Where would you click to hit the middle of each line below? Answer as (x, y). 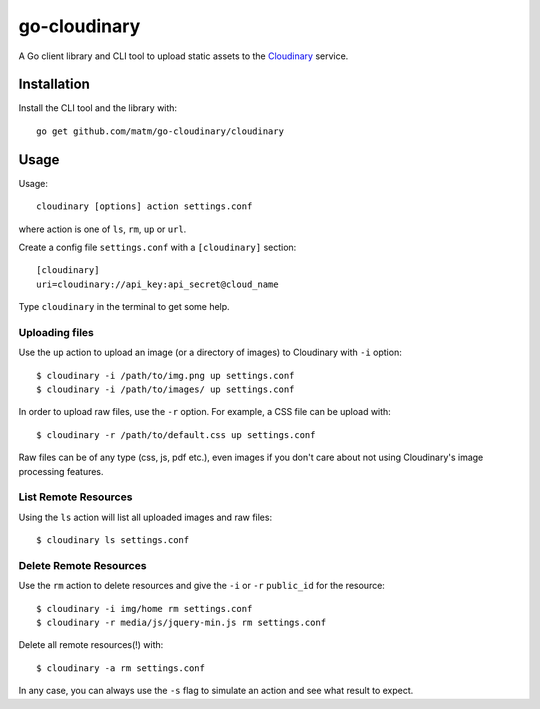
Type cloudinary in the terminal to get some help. (124, 307)
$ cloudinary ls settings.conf (113, 540)
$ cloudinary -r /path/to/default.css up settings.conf (176, 434)
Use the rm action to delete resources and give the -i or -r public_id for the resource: (201, 586)
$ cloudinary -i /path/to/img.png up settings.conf (165, 375)
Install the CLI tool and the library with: (98, 108)
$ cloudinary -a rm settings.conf (120, 668)
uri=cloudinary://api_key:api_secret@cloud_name (157, 284)
